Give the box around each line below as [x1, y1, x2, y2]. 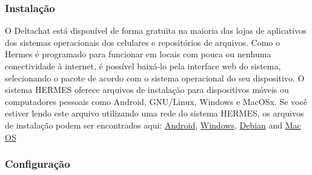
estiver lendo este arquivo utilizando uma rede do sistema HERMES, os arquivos [5, 107, 304, 119]
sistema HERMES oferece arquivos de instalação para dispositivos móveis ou [5, 83, 289, 96]
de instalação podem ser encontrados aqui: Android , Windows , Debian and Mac [5, 118, 301, 131]
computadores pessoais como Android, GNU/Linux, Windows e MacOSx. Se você [5, 95, 307, 107]
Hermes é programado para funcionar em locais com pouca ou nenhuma [5, 48, 271, 60]
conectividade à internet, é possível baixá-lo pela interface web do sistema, [5, 60, 281, 72]
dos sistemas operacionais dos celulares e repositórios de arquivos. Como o [5, 36, 280, 48]
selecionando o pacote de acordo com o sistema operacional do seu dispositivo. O [5, 71, 305, 84]
